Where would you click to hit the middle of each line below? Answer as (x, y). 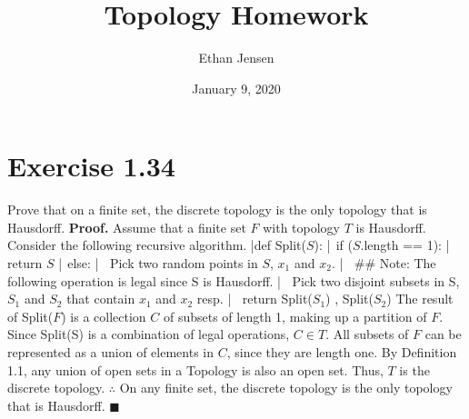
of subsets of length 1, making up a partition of (295, 316)
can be (443, 334)
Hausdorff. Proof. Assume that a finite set (127, 227)
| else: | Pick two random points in (158, 263)
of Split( (30, 316)
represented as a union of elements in (111, 352)
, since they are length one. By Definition (342, 352)
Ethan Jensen (236, 58)
